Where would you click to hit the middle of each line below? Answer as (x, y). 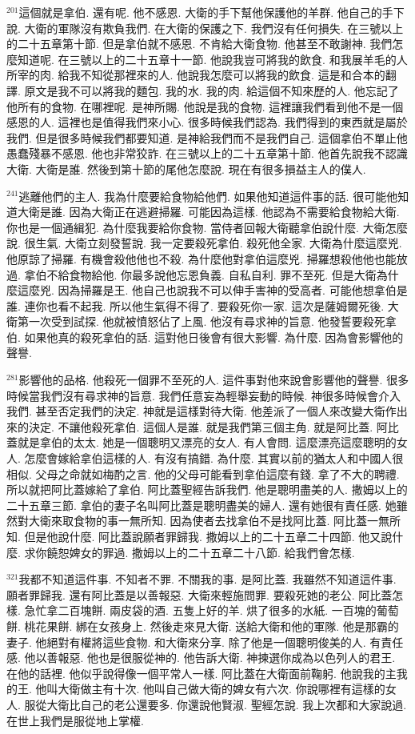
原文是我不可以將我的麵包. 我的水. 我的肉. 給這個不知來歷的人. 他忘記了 (211, 90)
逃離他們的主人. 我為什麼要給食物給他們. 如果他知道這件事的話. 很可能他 (208, 196)
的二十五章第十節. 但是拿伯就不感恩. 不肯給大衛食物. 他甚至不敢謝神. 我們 (200, 44)
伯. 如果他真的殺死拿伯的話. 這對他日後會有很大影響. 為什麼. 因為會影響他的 (205, 337)
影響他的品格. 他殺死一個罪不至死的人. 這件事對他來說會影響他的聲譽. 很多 (214, 380)
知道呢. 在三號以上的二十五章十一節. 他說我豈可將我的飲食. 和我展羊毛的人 (212, 59)
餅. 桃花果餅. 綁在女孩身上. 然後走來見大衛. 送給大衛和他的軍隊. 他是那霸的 (203, 626)
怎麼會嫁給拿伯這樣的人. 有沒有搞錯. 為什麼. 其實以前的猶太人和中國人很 (214, 458)
